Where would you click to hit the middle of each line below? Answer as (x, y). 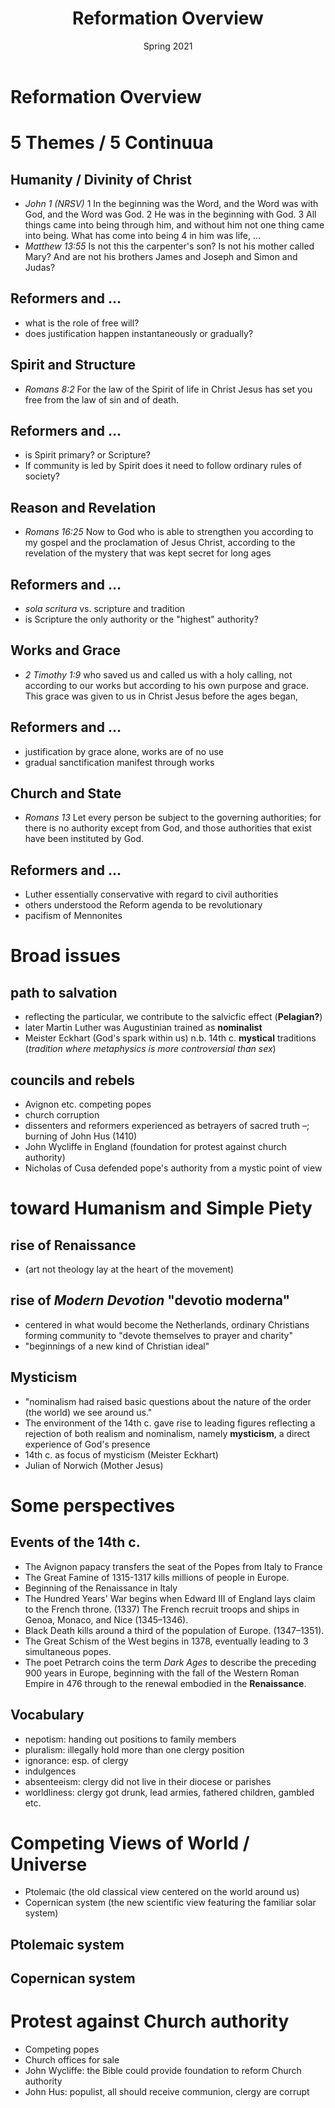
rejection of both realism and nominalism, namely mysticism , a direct (167, 1433)
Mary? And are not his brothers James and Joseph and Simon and (161, 256)
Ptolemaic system (67, 1944)
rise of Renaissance (73, 1245)
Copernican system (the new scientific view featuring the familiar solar (170, 1903)
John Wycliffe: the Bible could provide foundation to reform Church (163, 2071)
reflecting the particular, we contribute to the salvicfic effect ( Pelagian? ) (173, 1017)
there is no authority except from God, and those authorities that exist (168, 828)
